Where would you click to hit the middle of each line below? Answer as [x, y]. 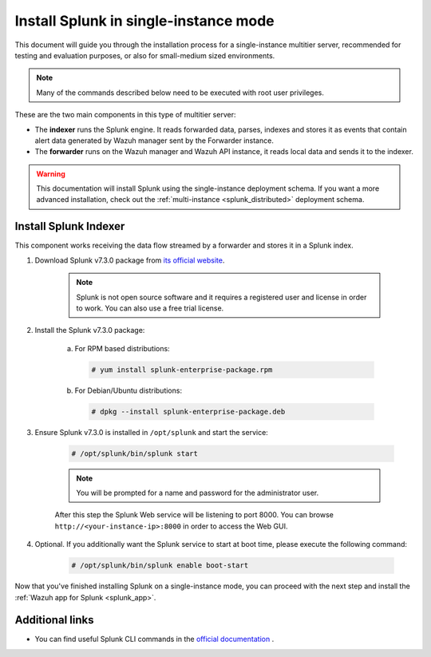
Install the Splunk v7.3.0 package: [90, 330]
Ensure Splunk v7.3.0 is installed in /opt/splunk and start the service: [152, 432]
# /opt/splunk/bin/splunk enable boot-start [160, 566]
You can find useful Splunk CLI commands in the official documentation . [154, 639]
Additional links [54, 620]
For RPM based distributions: [123, 348]
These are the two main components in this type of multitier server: [125, 115]
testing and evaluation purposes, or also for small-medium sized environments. [145, 55]
